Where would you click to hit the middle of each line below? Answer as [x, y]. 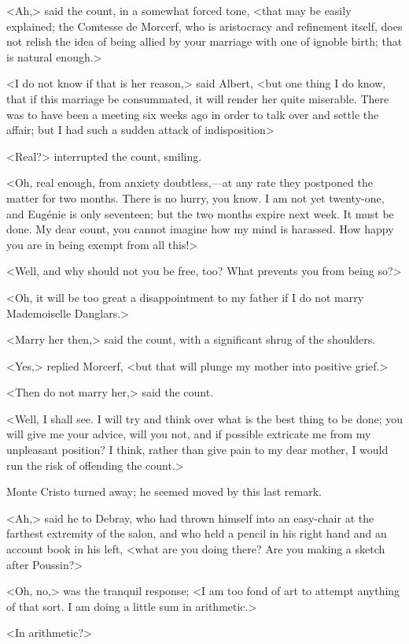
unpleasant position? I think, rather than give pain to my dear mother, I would [197, 450]
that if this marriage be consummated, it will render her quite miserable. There [198, 98]
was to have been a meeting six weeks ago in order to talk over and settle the [193, 114]
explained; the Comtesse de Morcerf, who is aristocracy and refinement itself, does [204, 26]
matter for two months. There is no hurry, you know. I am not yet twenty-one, [195, 197]
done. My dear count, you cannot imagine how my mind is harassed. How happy [200, 229]
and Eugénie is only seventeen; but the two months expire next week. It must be [200, 213]
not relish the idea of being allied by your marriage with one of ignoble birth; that [204, 41]
